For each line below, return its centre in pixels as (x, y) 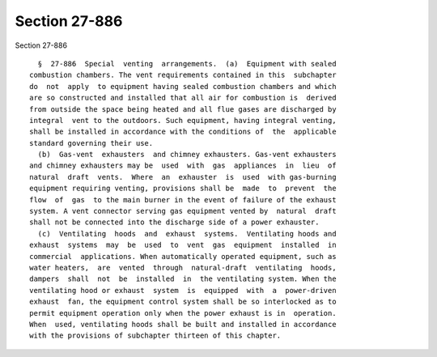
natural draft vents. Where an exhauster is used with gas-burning (183, 177)
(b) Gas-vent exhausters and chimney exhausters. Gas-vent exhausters (187, 155)
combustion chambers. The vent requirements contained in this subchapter (183, 75)
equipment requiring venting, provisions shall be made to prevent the (183, 189)
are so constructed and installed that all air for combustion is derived (183, 98)
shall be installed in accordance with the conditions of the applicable (183, 132)
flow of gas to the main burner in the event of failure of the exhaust (183, 200)
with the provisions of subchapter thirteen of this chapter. (155, 336)
